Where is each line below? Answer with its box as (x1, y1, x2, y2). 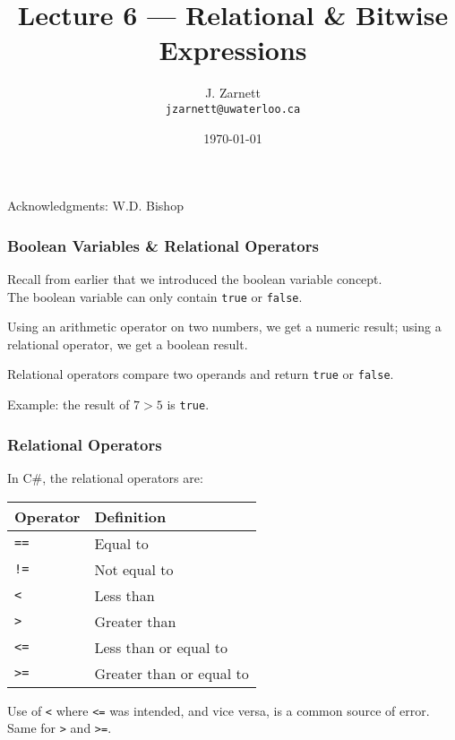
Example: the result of (7, 395, 130, 414)
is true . (167, 395, 210, 414)
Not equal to (94, 558, 174, 580)
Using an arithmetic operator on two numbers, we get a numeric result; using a (7, 317, 442, 336)
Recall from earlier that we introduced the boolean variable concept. (7, 269, 382, 288)
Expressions (159, 31, 307, 68)
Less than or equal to (94, 636, 227, 658)
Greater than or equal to (94, 662, 249, 684)
